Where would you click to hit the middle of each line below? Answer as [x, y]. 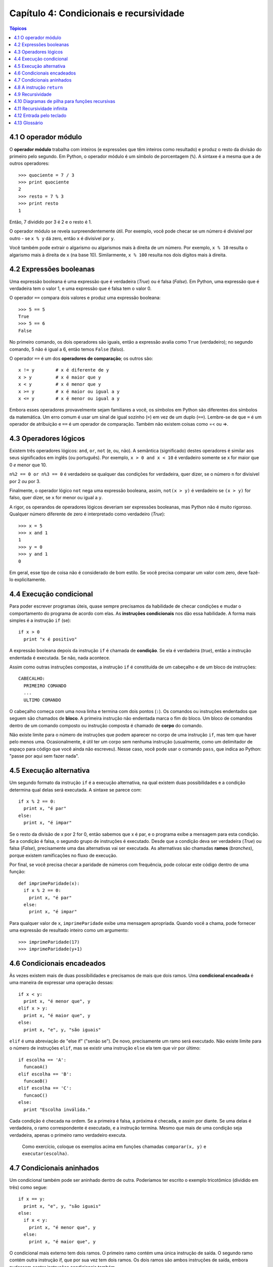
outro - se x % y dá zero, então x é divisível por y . [62, 238]
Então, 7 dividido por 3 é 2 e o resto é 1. [51, 222]
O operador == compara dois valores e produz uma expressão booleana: [85, 298]
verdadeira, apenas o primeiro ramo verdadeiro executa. [68, 1135]
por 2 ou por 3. [25, 481]
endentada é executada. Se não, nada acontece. [60, 658]
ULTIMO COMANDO [42, 700]
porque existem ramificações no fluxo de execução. [63, 855]
